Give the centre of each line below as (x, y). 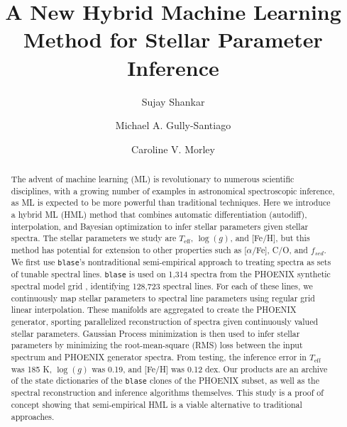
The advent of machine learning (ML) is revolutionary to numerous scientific (153, 179)
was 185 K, (31, 368)
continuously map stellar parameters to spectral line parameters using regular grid (163, 298)
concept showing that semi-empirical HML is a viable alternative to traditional (156, 404)
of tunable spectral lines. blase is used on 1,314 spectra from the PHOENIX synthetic (171, 273)
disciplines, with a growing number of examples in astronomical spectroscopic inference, (173, 190)
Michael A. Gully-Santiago (173, 125)
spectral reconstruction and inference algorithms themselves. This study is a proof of (167, 393)
